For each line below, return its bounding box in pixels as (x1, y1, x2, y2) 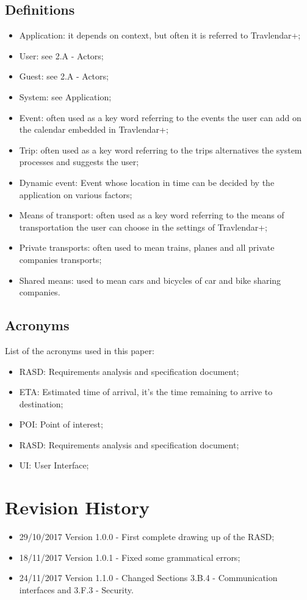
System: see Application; (19, 90, 112, 103)
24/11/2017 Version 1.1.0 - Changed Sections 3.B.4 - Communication (19, 571, 278, 584)
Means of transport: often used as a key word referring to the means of (19, 209, 284, 221)
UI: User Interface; (19, 459, 89, 472)
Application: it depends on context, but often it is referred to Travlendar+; (19, 29, 301, 42)
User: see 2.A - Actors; (19, 49, 104, 62)
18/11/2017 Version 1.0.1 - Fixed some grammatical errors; (19, 550, 240, 563)
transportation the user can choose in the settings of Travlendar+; (19, 220, 268, 233)
